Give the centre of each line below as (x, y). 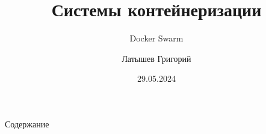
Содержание (27, 123)
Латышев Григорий (156, 58)
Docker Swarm (156, 38)
